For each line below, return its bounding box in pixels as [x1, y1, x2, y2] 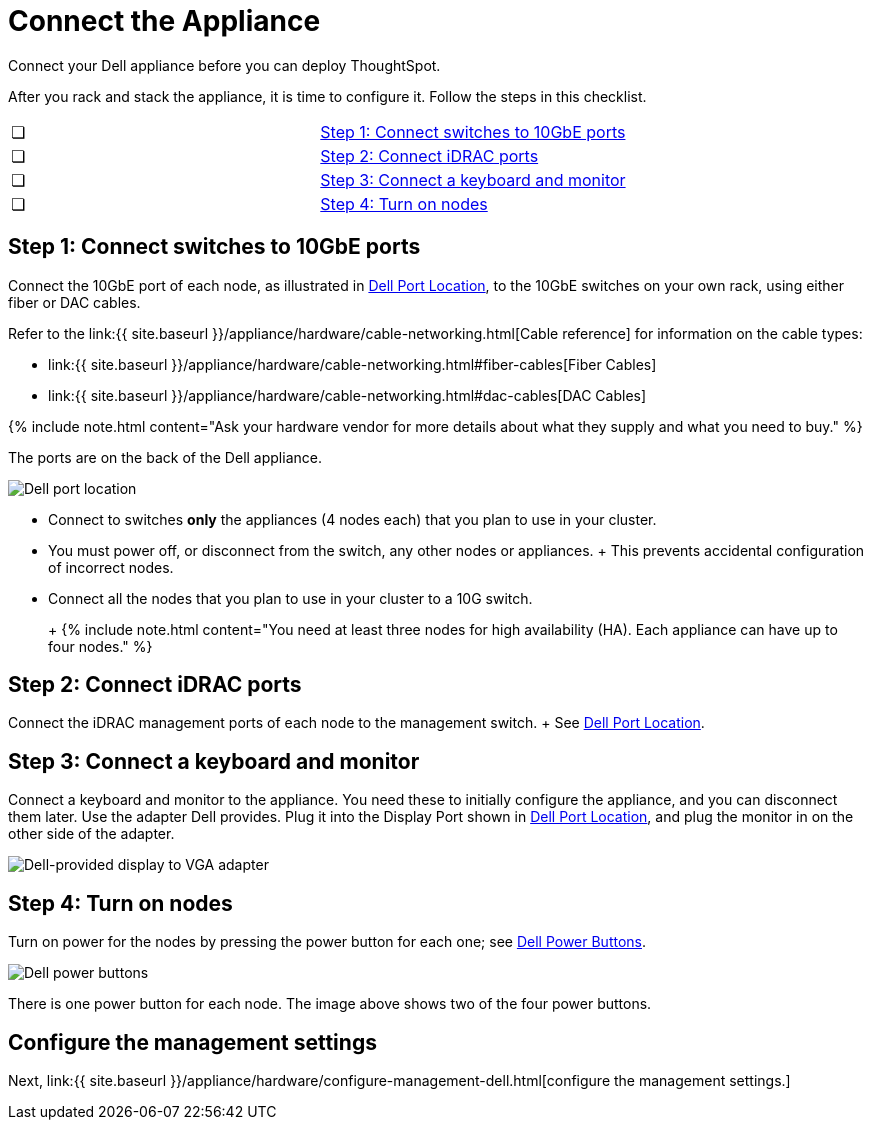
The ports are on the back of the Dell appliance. [8, 448, 322, 466]
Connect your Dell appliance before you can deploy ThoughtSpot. [8, 56, 441, 74]
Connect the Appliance [8, 4, 321, 38]
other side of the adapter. [8, 825, 175, 843]
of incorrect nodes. [48, 558, 174, 576]
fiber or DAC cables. [8, 293, 141, 311]
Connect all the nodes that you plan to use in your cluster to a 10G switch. [48, 589, 533, 607]
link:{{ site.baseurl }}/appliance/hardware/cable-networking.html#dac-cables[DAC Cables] [48, 386, 647, 404]
